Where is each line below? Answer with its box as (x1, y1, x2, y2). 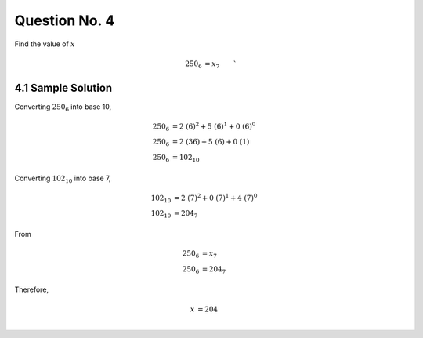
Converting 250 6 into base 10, (14, 102, 112, 113)
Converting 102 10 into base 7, (14, 173, 111, 184)
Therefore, (14, 285, 49, 294)
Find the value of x (14, 39, 76, 49)
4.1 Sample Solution (14, 81, 113, 94)
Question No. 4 (14, 12, 115, 29)
